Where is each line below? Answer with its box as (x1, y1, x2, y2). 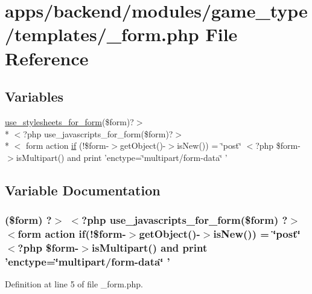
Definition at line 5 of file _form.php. (5, 278, 143, 290)
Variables (5, 87, 64, 106)
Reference (5, 45, 89, 70)
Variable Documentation (5, 180, 161, 199)
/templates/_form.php (5, 22, 199, 47)
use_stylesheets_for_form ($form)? (5, 115, 134, 128)
